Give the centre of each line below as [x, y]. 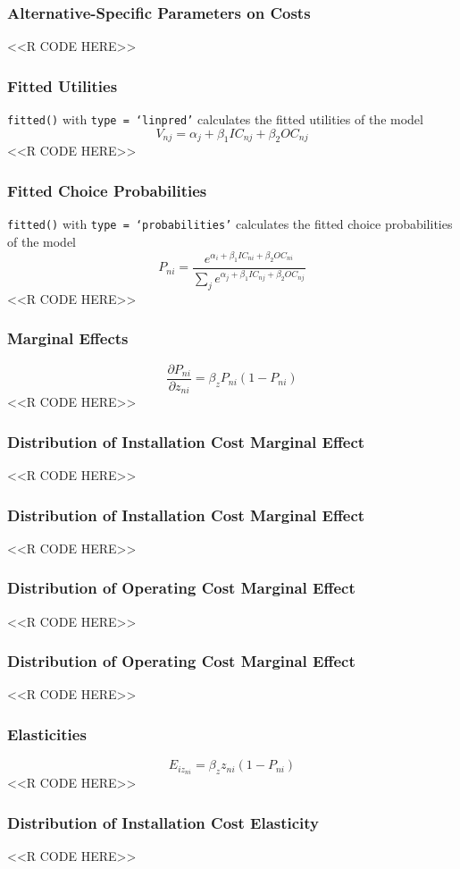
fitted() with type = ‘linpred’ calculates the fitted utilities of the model [215, 119]
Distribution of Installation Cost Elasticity [163, 822]
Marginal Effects [68, 338]
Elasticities [47, 734]
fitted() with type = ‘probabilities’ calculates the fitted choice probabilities [230, 224]
